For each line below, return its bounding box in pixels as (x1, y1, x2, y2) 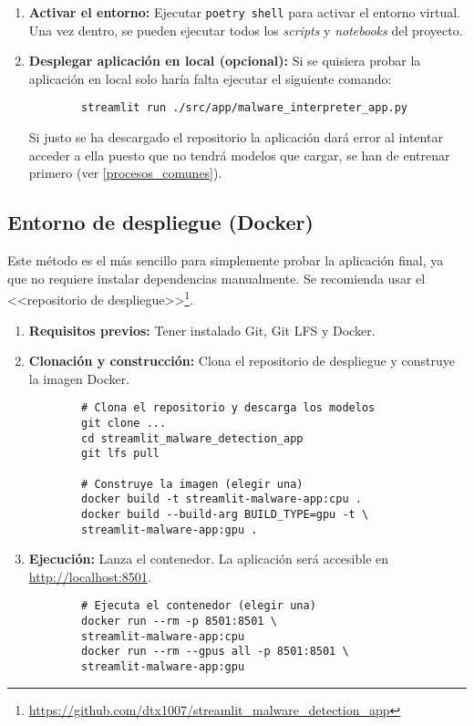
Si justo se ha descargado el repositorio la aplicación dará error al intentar (28, 128, 443, 147)
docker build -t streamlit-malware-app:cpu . (81, 493, 362, 506)
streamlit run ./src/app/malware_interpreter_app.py (81, 101, 408, 115)
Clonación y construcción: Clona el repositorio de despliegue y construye (28, 351, 455, 370)
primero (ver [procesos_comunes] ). (28, 163, 222, 182)
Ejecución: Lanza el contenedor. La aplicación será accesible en (28, 549, 389, 568)
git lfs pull (81, 447, 160, 461)
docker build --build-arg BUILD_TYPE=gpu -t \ (81, 507, 369, 521)
